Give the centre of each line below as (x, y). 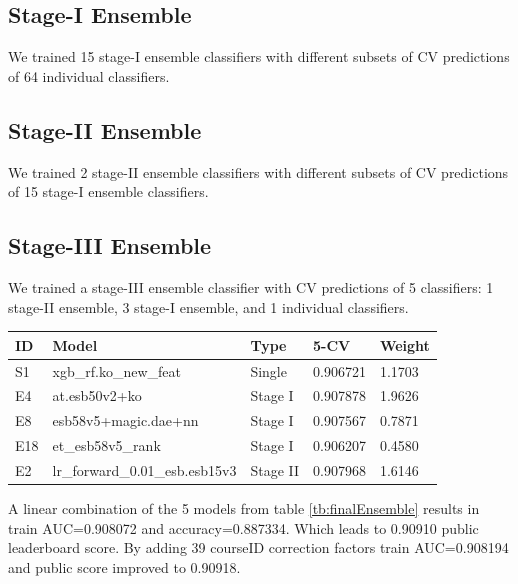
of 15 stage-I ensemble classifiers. (108, 191)
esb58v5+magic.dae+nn (125, 420)
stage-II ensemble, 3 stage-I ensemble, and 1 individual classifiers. (208, 306)
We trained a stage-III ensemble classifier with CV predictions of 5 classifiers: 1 (251, 286)
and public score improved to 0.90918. (124, 566)
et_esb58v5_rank (106, 445)
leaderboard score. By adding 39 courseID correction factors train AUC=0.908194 (258, 547)
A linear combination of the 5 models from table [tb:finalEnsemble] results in (244, 507)
